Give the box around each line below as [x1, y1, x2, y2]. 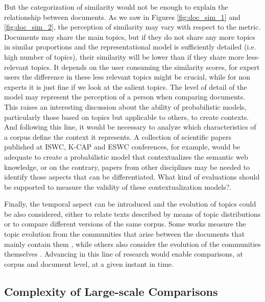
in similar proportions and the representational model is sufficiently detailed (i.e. [4, 41, 256, 52]
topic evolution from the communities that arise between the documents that [4, 229, 245, 239]
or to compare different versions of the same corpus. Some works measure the [4, 218, 246, 229]
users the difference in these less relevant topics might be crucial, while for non [4, 71, 251, 82]
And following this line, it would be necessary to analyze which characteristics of [4, 121, 256, 132]
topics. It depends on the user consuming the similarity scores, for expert [31, 61, 260, 72]
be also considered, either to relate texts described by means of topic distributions [4, 208, 261, 219]
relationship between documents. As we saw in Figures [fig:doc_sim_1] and [4, 11, 240, 22]
